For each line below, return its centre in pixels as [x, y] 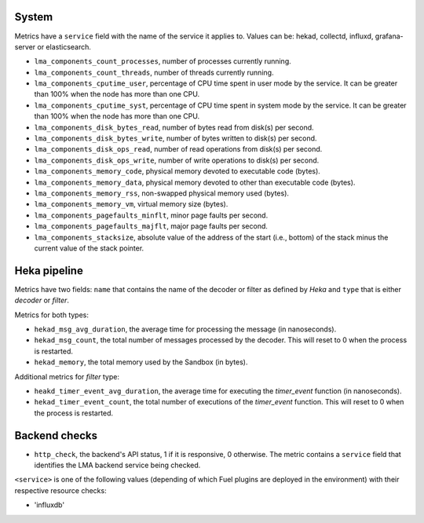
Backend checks [56, 435]
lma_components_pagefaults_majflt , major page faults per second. [151, 226]
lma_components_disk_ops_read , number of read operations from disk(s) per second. [178, 149]
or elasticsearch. [64, 46]
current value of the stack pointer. [89, 248]
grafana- [389, 36]
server [25, 46]
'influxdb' [49, 505]
